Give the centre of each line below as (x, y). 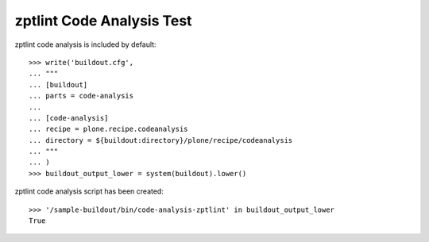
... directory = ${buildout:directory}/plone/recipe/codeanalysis (161, 140)
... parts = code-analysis (81, 96)
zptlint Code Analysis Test (103, 21)
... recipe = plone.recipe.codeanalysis (108, 129)
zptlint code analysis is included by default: (85, 44)
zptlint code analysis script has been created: (89, 191)
